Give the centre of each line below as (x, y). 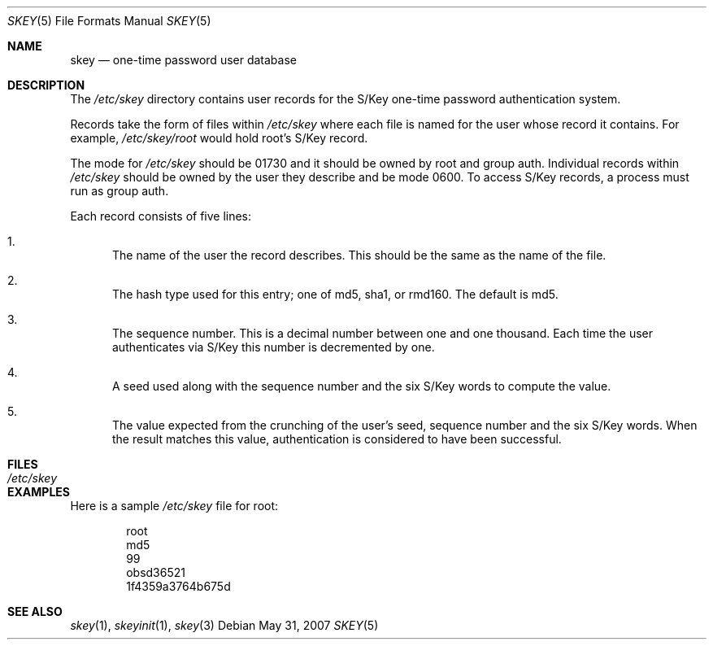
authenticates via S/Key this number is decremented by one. (274, 347)
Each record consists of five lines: (161, 216)
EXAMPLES (39, 492)
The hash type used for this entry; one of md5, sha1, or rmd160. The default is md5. (335, 294)
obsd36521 (156, 572)
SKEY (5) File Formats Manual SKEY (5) (109, 21)
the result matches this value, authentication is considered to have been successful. (337, 439)
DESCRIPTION (46, 85)
